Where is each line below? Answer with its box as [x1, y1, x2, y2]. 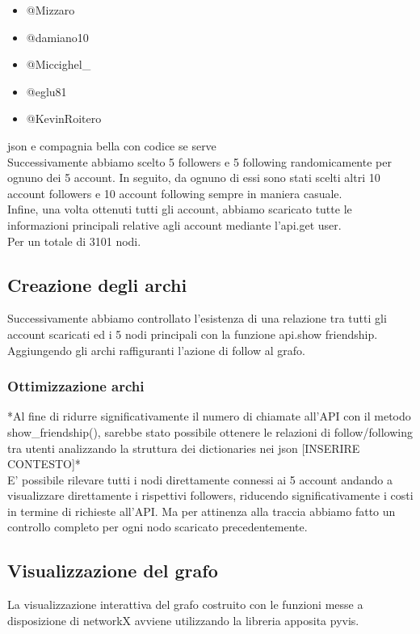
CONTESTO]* [7, 455, 81, 472]
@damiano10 [26, 28, 89, 45]
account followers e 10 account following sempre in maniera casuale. [7, 184, 342, 201]
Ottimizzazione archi [7, 376, 145, 396]
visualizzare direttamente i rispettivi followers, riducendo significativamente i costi [7, 487, 414, 504]
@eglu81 [26, 82, 67, 99]
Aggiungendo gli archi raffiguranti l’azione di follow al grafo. [7, 341, 305, 358]
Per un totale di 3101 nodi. [7, 232, 141, 249]
